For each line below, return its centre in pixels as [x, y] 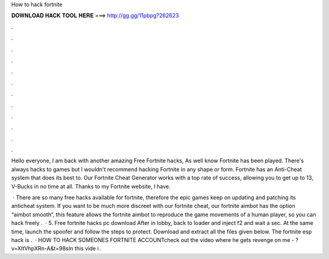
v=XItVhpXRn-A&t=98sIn [42, 249]
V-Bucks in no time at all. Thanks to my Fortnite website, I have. [91, 186]
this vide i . [88, 249]
